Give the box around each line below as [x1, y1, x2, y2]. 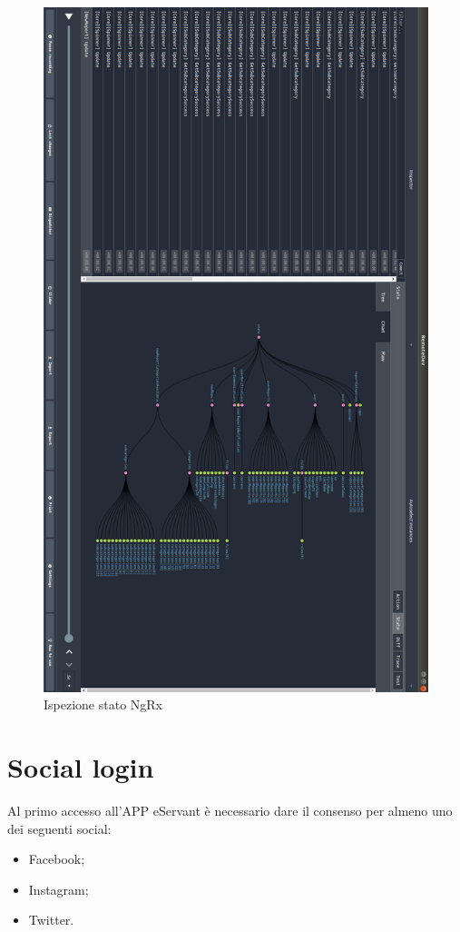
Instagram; [28, 879, 89, 898]
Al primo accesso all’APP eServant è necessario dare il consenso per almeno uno [7, 801, 453, 820]
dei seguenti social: [7, 818, 112, 838]
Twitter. [28, 910, 74, 929]
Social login [7, 749, 154, 786]
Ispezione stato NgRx [44, 695, 162, 714]
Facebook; [28, 849, 85, 868]
